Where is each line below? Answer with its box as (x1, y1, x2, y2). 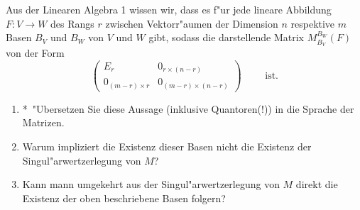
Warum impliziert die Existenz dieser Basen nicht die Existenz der (22, 138, 312, 153)
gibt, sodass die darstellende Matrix (148, 30, 305, 45)
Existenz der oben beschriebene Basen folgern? (22, 190, 226, 205)
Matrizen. (22, 115, 65, 130)
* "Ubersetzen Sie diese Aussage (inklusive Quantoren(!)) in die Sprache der (22, 101, 354, 116)
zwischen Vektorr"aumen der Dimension (105, 16, 278, 31)
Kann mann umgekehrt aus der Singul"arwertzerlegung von (22, 177, 280, 192)
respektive (290, 16, 335, 31)
